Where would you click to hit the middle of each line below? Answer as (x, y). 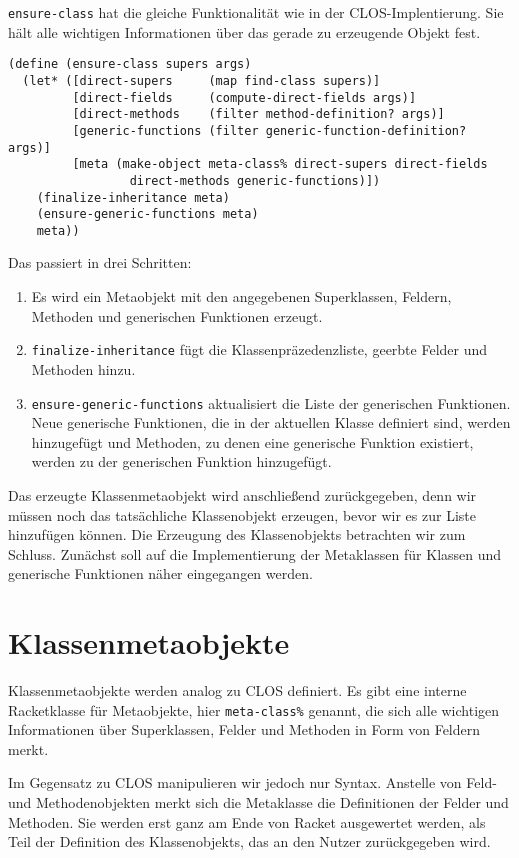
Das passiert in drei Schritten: (100, 262)
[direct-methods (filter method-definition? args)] (258, 114)
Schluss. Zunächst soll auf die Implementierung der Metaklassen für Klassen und (255, 553)
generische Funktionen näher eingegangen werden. (160, 573)
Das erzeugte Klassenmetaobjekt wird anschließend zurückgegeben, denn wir (242, 494)
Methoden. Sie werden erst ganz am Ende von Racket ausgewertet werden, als (247, 821)
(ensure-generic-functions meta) (147, 214)
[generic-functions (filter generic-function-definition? (269, 130)
